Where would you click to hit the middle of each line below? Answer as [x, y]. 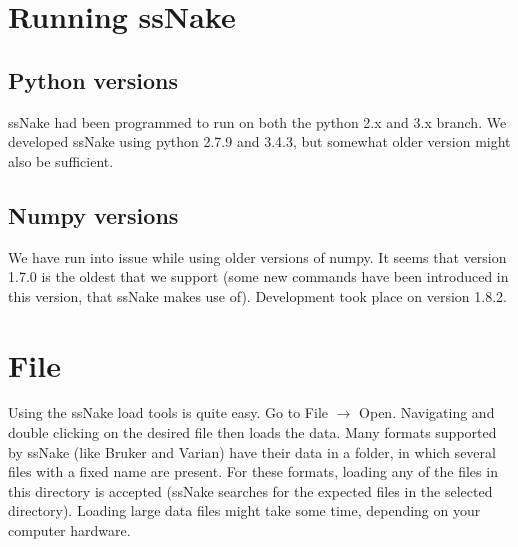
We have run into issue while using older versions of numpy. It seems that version [257, 256]
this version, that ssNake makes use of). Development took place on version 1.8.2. [257, 295]
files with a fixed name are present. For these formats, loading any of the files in [253, 471]
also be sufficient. [61, 160]
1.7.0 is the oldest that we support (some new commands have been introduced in [258, 276]
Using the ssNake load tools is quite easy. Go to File [168, 412]
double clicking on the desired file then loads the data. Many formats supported [252, 432]
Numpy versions [93, 214]
